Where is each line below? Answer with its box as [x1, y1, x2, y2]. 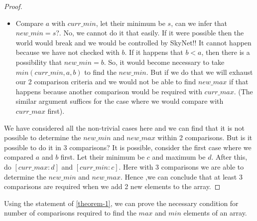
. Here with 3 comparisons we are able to [119, 161, 244, 172]
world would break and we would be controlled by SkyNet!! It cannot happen [15, 37, 252, 47]
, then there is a [201, 47, 250, 57]
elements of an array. [183, 208, 247, 218]
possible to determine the [4, 132, 81, 143]
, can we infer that [171, 17, 227, 28]
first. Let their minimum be [60, 152, 145, 162]
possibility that [15, 56, 62, 67]
